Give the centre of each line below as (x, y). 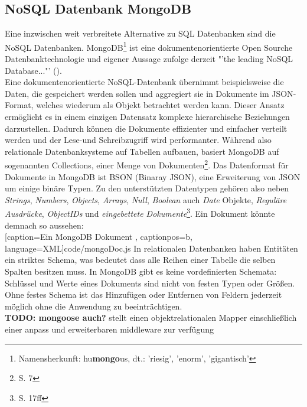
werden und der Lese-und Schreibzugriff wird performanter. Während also (138, 140)
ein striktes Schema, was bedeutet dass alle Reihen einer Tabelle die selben (140, 260)
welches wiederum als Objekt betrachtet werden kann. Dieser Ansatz (160, 105)
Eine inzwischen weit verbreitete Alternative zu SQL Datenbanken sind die (140, 33)
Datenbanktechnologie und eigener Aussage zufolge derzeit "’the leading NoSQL (149, 59)
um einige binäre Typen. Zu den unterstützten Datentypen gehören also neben (147, 188)
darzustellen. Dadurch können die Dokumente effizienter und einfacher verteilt (146, 128)
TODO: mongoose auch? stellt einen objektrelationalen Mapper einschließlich (151, 318)
